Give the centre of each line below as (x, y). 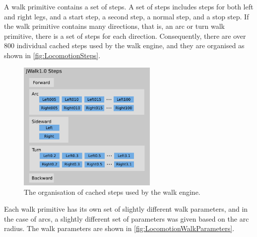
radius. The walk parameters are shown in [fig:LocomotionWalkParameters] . (119, 228)
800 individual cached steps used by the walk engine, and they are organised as (124, 45)
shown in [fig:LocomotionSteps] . (52, 55)
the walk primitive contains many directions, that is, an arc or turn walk (114, 26)
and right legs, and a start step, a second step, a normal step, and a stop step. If (127, 16)
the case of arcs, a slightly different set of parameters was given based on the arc (127, 218)
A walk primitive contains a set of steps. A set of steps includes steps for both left (129, 6)
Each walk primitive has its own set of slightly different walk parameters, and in (126, 208)
